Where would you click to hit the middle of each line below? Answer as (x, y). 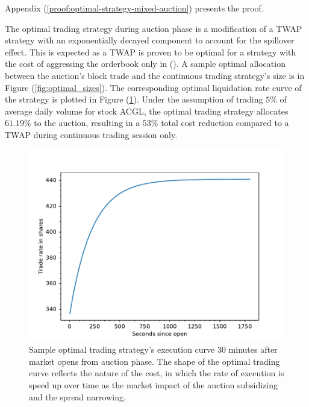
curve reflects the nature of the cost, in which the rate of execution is (157, 373)
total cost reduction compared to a (225, 123)
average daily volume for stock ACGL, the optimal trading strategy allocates (147, 111)
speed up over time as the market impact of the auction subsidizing (153, 384)
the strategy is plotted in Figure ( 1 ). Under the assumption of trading (134, 99)
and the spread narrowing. (77, 396)
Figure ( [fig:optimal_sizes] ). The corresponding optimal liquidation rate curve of (153, 87)
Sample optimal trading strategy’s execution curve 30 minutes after (153, 349)
